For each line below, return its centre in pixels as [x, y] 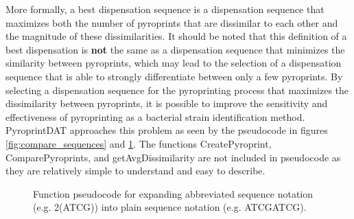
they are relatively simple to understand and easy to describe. [135, 171]
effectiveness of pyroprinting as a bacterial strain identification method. [155, 116]
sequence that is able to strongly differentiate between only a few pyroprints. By [174, 76]
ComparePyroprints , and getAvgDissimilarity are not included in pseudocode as [173, 157]
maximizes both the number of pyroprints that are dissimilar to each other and [172, 22]
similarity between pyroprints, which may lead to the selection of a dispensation [174, 63]
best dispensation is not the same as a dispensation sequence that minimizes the [175, 49]
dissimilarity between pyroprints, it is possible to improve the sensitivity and [167, 103]
